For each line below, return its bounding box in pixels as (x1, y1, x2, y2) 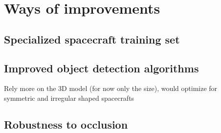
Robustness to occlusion (4, 116, 128, 132)
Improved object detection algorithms (4, 60, 199, 75)
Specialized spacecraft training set (4, 31, 180, 46)
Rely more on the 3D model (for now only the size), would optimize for (4, 83, 218, 93)
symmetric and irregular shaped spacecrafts (4, 92, 134, 103)
